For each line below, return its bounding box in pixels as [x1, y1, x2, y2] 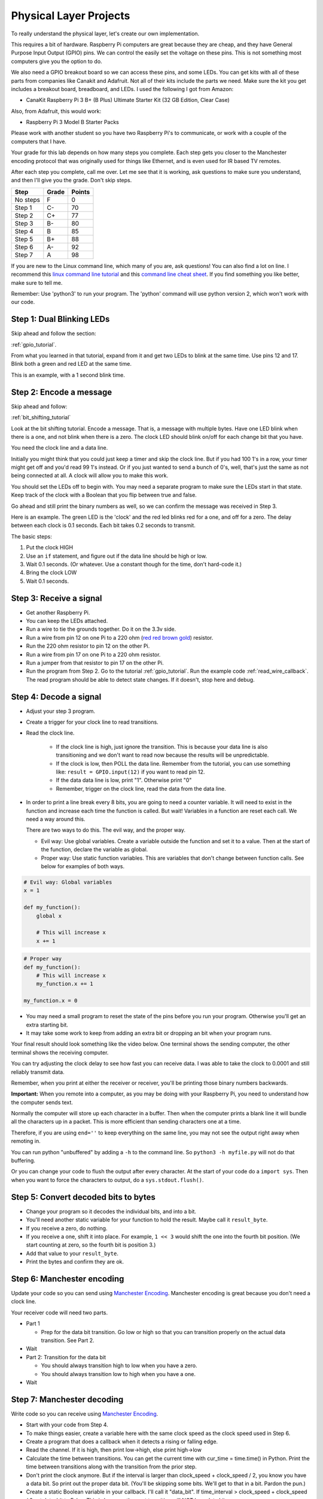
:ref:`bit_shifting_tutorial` [11, 414, 71, 421]
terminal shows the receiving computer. [11, 1049, 109, 1056]
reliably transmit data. [11, 1068, 65, 1076]
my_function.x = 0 [23, 997, 78, 1004]
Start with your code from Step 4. [26, 1421, 109, 1428]
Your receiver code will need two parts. [11, 1309, 108, 1316]
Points [71, 188, 90, 196]
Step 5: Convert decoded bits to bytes [11, 1192, 156, 1202]
